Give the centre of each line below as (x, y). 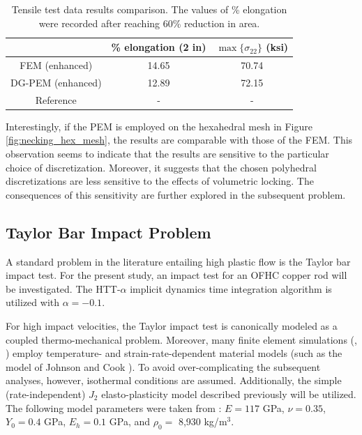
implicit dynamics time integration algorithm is (231, 288)
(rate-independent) (46, 394)
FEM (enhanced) (56, 65)
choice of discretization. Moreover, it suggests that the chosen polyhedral (161, 167)
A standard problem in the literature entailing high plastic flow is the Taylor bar (178, 261)
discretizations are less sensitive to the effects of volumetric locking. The (160, 181)
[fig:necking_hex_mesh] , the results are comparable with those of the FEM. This (179, 140)
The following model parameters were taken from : (114, 407)
